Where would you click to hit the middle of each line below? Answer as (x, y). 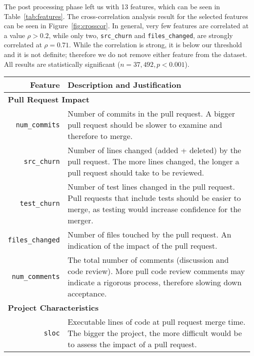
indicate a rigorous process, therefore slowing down (155, 282)
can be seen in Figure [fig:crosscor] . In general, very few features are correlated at (126, 26)
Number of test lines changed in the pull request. (151, 187)
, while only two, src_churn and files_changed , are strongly (141, 35)
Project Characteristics (53, 308)
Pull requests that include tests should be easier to (154, 198)
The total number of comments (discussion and (148, 260)
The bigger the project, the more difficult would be (155, 333)
